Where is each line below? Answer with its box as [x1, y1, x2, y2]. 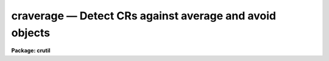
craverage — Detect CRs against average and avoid [11, 9, 277, 22]
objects [11, 26, 51, 39]
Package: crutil [11, 47, 51, 54]
